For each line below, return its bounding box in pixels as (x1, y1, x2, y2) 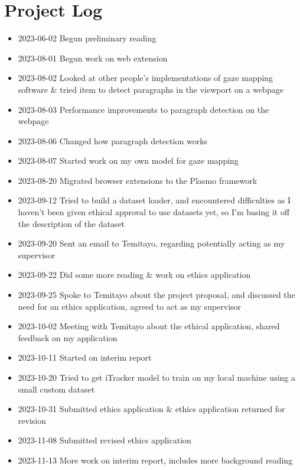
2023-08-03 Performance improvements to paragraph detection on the (18, 103, 269, 115)
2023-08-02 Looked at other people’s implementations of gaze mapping (18, 72, 273, 84)
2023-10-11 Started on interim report (18, 351, 152, 364)
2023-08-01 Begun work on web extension (18, 51, 168, 64)
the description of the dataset (18, 217, 125, 229)
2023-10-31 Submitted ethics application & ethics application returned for (18, 403, 285, 415)
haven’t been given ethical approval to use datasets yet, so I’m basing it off (18, 206, 290, 218)
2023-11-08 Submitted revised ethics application (18, 434, 191, 446)
